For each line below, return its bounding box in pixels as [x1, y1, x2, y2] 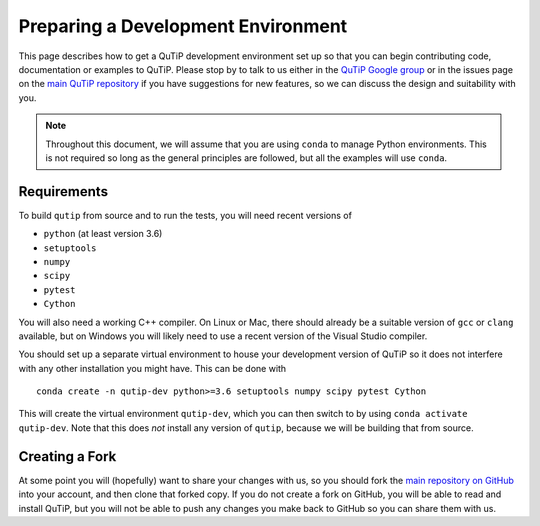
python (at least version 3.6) [43, 228, 163, 240]
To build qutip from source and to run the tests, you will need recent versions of [18, 209, 352, 221]
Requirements [18, 183, 109, 200]
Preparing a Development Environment [18, 15, 348, 37]
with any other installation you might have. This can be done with [18, 362, 287, 374]
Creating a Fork [18, 448, 117, 465]
